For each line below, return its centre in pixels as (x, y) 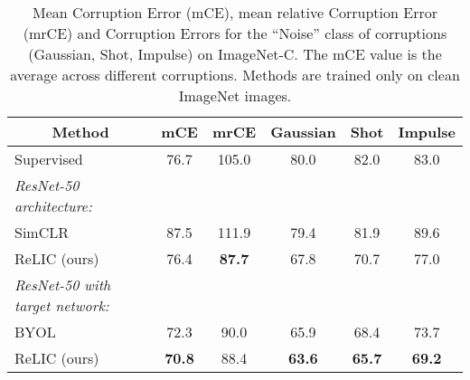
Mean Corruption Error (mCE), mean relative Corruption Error (235, 12)
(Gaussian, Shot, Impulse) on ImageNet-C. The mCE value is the (235, 54)
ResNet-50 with (63, 285)
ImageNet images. (235, 95)
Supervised (49, 159)
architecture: (53, 206)
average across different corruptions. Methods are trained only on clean (235, 75)
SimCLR (42, 232)
